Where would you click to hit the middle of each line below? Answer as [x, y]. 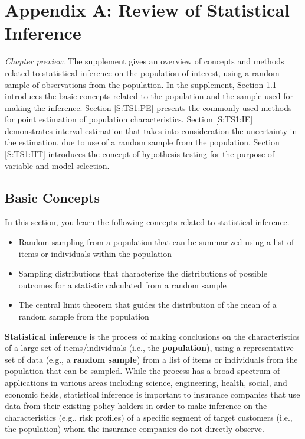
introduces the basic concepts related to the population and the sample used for [149, 96]
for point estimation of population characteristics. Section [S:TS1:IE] [129, 119]
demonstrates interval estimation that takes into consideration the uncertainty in [151, 130]
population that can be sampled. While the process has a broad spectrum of [142, 371]
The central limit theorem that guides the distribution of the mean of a [147, 305]
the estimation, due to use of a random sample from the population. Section [142, 142]
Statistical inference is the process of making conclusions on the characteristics [152, 336]
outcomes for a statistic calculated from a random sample [122, 284]
